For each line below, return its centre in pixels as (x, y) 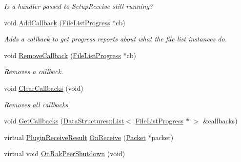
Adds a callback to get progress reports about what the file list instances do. (115, 39)
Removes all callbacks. (37, 104)
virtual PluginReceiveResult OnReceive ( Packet (75, 137)
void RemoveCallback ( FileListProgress (62, 55)
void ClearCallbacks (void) (44, 88)
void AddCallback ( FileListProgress (57, 22)
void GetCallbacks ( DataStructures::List (64, 121)
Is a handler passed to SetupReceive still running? (79, 6)
